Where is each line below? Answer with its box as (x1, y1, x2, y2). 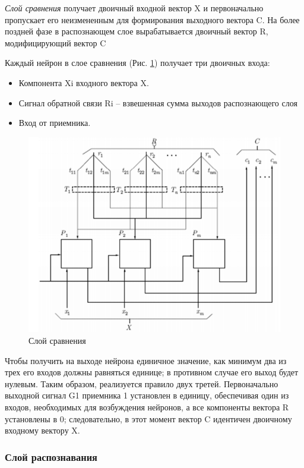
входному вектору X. (5, 424, 80, 437)
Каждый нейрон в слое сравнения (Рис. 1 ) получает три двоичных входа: (5, 56, 270, 69)
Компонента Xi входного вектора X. (18, 76, 149, 88)
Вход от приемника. (18, 116, 91, 129)
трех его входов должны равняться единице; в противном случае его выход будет (5, 366, 299, 378)
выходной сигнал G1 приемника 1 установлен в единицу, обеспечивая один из (5, 389, 289, 401)
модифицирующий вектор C (5, 36, 106, 49)
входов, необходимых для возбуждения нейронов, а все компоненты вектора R (5, 401, 289, 413)
